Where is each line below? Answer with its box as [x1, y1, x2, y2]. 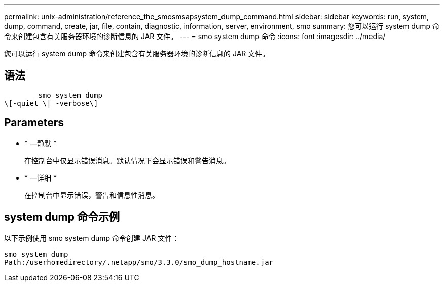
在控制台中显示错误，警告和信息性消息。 [24, 190, 159, 199]
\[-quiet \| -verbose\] [4, 99, 98, 108]
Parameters [4, 116, 64, 129]
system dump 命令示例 [4, 210, 120, 224]
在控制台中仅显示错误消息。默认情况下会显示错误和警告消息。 [24, 156, 230, 165]
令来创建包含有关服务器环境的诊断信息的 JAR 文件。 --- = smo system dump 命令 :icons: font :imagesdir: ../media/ [4, 32, 386, 41]
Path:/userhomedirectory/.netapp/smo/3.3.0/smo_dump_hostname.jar [4, 258, 274, 266]
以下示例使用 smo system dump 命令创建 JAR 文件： [4, 233, 179, 242]
